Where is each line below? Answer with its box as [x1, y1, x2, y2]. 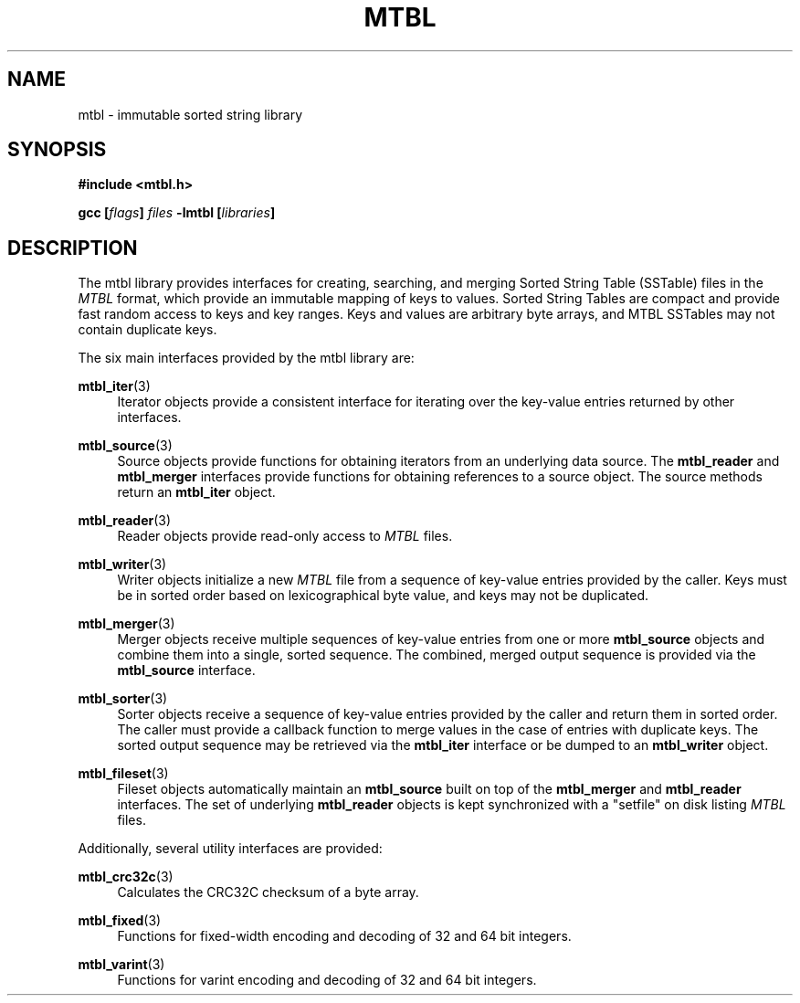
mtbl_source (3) [78, 438, 173, 454]
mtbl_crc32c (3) [78, 869, 174, 885]
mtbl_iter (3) [78, 378, 151, 395]
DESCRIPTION [7, 236, 138, 259]
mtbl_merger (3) [78, 616, 175, 632]
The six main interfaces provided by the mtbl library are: [78, 350, 415, 366]
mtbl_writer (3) [78, 556, 167, 573]
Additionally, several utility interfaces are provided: [78, 840, 383, 857]
